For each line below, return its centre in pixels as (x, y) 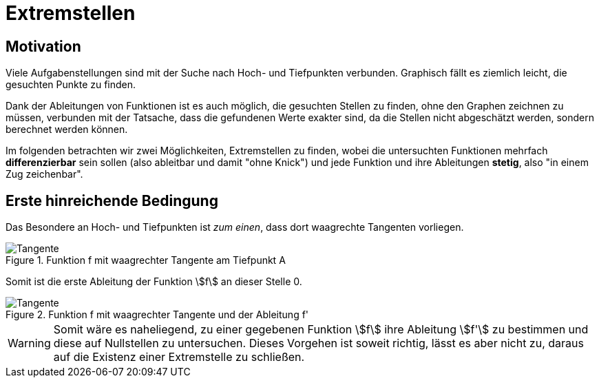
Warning (29, 343)
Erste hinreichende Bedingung (112, 200)
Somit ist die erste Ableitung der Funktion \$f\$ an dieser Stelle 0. (154, 282)
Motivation (43, 46)
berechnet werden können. (67, 130)
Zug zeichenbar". (44, 174)
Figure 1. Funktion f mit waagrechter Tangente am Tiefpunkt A (146, 260)
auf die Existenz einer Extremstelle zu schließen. (179, 357)
